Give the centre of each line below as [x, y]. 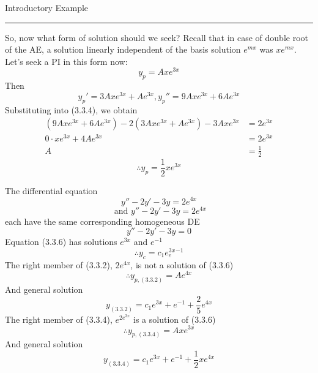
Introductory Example [47, 7]
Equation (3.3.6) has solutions [61, 242]
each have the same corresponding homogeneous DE [102, 221]
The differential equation [51, 190]
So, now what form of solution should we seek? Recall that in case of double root [157, 37]
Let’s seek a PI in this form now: [66, 61]
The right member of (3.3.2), [59, 264]
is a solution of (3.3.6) [175, 319]
